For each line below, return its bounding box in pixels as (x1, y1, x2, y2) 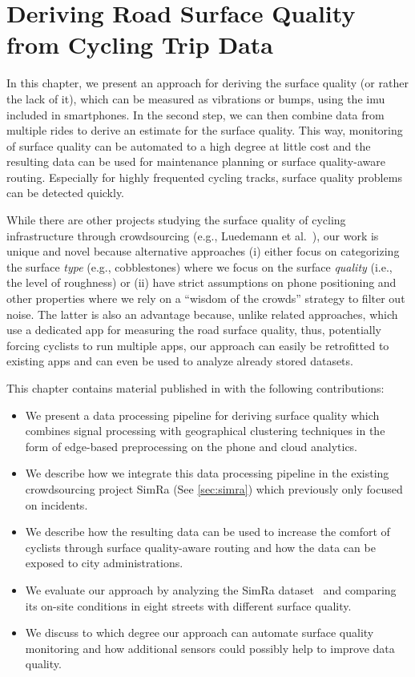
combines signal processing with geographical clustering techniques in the (25, 422, 385, 439)
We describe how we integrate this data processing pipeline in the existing (25, 465, 389, 482)
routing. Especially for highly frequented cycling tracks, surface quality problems (6, 168, 402, 185)
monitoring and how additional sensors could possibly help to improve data (25, 639, 395, 656)
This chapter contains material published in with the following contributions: (6, 380, 385, 396)
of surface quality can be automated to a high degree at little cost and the (6, 137, 371, 154)
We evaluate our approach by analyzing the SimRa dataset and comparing (25, 581, 397, 598)
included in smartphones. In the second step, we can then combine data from (6, 106, 385, 123)
